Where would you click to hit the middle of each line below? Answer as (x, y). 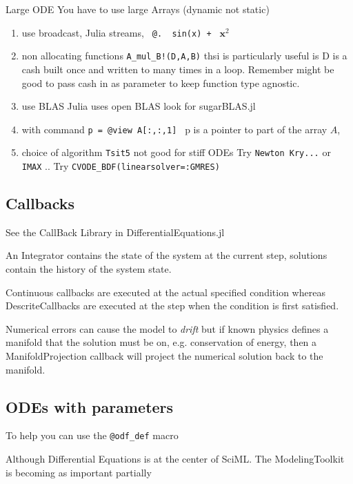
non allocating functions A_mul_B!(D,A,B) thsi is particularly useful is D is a (184, 56)
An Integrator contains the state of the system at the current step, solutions (167, 255)
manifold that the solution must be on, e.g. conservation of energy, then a (161, 342)
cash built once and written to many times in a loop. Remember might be (178, 69)
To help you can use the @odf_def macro (92, 435)
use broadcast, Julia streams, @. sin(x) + (117, 32)
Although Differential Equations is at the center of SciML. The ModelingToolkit (175, 459)
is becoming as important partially (79, 472)
